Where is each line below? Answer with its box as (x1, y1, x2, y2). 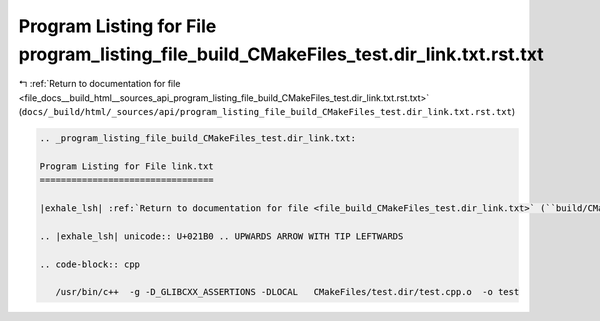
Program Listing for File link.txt (39, 160, 214, 172)
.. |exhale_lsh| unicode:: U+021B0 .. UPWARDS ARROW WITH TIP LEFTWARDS (39, 230, 404, 242)
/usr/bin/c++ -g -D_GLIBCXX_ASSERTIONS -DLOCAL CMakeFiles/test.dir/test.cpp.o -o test (55, 286, 520, 298)
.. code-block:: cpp (39, 258, 140, 270)
